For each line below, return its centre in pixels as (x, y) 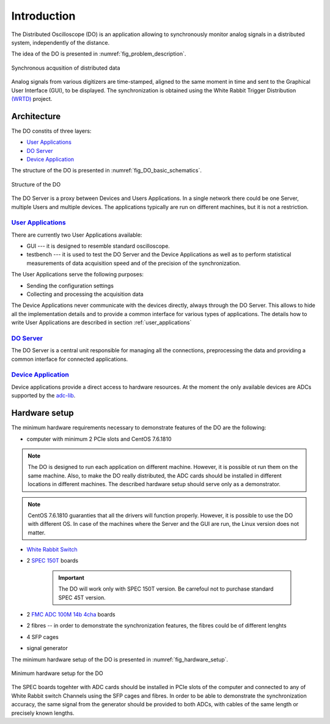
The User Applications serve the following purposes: (77, 275)
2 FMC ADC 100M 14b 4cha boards (71, 615)
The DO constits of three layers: (51, 131)
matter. (37, 533)
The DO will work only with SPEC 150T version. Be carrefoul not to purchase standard (166, 589)
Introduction (43, 16)
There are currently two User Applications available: (77, 235)
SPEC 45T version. (82, 597)
